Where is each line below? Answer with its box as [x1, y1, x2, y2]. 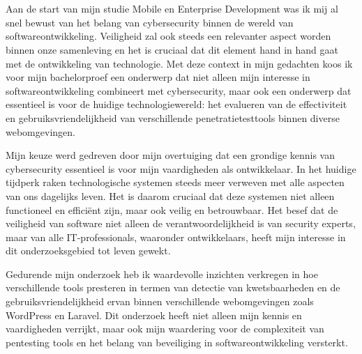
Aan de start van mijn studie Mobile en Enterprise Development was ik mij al [6, 1, 338, 16]
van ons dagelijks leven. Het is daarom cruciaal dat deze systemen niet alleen [6, 188, 335, 203]
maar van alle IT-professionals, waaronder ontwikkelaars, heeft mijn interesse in [6, 229, 346, 244]
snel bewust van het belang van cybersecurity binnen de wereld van [6, 15, 294, 29]
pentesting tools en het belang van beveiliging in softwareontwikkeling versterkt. [6, 334, 348, 349]
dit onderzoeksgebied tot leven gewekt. [6, 243, 171, 258]
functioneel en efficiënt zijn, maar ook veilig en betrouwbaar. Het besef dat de [6, 202, 338, 217]
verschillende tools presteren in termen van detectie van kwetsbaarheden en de [6, 280, 340, 295]
